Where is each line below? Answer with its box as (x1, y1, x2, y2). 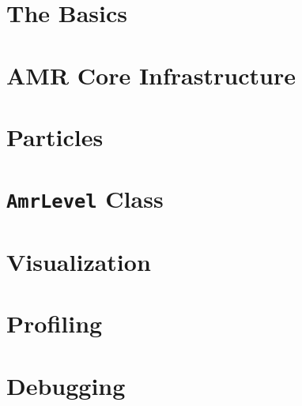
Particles (6, 120, 104, 152)
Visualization (6, 245, 151, 277)
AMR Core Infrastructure (6, 58, 296, 91)
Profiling (6, 307, 103, 340)
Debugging (6, 369, 126, 401)
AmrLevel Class (6, 182, 164, 215)
